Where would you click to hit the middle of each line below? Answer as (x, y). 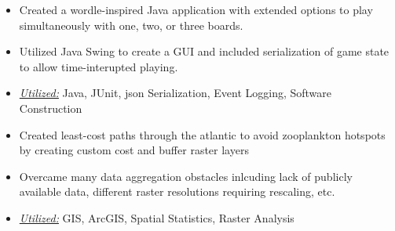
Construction (51, 108)
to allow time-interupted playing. (99, 66)
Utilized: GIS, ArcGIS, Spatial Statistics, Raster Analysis (157, 217)
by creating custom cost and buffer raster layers (134, 150)
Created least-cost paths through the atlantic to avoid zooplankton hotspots (202, 134)
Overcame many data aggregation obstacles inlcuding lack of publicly (186, 176)
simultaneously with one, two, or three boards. (131, 25)
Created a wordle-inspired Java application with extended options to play (196, 9)
